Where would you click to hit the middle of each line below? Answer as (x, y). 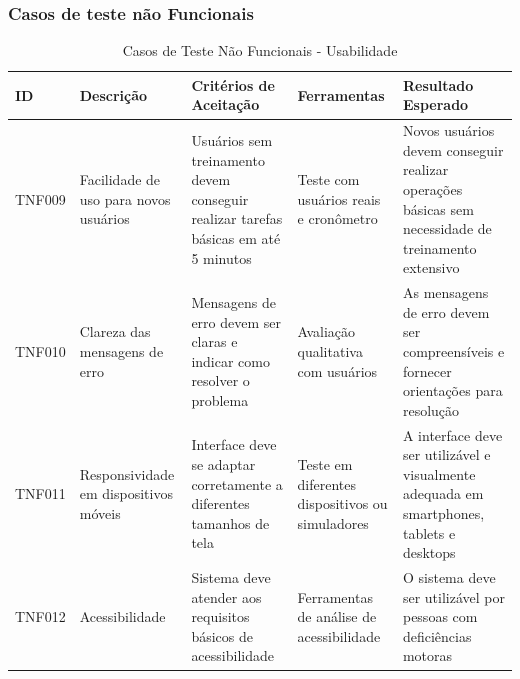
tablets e (429, 532)
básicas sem (438, 208)
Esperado (435, 104)
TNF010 (40, 351)
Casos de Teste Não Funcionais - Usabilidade (260, 50)
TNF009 (40, 198)
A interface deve (452, 434)
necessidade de (447, 228)
